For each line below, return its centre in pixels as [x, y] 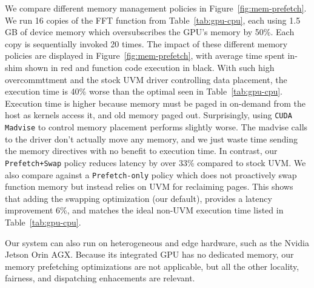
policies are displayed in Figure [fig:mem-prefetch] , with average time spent [145, 55]
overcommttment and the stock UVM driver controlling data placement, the [146, 79]
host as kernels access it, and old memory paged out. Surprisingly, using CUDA [149, 115]
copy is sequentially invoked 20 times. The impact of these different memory [146, 43]
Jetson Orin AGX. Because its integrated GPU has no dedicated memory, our [149, 254]
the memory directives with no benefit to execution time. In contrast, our [141, 151]
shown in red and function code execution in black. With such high [150, 67]
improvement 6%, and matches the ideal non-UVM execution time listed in [144, 210]
